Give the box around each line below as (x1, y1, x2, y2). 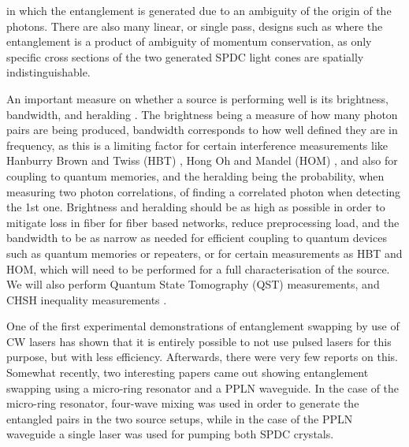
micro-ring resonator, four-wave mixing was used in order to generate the (6, 395, 359, 412)
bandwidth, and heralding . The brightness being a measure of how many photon (6, 106, 398, 122)
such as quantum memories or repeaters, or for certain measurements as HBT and (6, 244, 403, 261)
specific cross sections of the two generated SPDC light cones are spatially (6, 48, 364, 65)
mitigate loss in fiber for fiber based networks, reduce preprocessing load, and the (6, 214, 400, 230)
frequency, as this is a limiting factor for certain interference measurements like (6, 136, 389, 153)
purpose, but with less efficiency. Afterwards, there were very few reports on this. (6, 348, 398, 365)
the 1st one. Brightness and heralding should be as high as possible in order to (6, 199, 385, 215)
